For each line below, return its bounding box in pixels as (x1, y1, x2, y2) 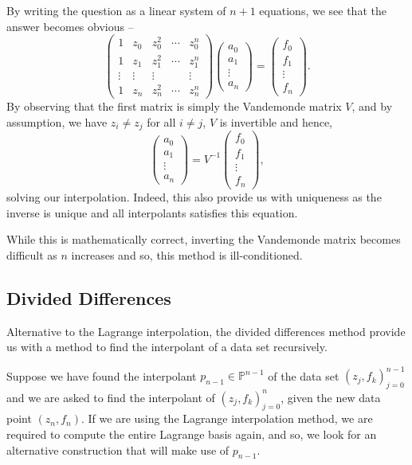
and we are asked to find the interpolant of (6, 389, 215, 405)
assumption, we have (6, 113, 108, 130)
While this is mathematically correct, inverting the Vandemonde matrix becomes (6, 231, 401, 248)
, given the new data (281, 389, 381, 405)
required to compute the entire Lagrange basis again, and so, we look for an (6, 425, 377, 442)
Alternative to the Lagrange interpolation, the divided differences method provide (6, 322, 406, 339)
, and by (351, 98, 393, 115)
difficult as (6, 246, 57, 263)
